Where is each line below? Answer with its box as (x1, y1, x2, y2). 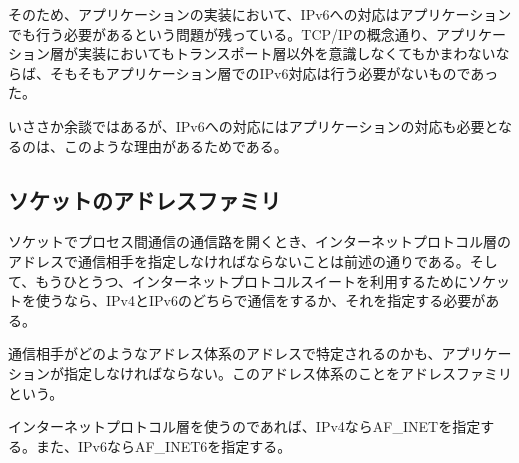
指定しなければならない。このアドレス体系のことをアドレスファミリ (63, 362, 512, 383)
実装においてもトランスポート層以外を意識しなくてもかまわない (77, 43, 496, 64)
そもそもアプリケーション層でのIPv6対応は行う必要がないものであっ (49, 62, 499, 83)
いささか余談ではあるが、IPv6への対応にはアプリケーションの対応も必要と (8, 115, 498, 136)
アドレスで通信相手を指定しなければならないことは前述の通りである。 (8, 250, 470, 271)
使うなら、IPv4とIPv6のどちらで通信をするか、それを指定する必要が (35, 290, 486, 311)
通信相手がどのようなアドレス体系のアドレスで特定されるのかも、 (8, 343, 442, 364)
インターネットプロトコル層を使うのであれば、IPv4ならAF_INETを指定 (8, 416, 481, 437)
